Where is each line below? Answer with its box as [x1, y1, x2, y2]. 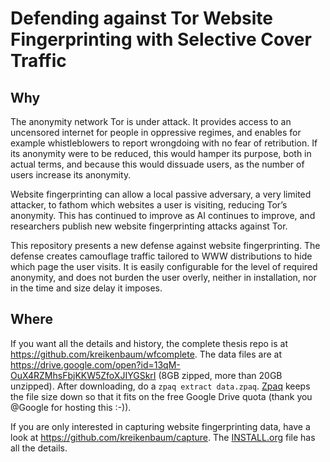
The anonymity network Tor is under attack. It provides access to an [10, 116, 292, 127]
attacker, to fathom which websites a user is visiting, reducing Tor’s [10, 199, 288, 211]
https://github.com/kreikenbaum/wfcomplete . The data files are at [10, 348, 282, 360]
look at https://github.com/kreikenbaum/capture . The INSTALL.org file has [10, 431, 316, 443]
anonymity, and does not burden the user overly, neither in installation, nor [10, 272, 317, 283]
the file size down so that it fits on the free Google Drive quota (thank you [10, 390, 313, 402]
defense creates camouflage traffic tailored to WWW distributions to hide [10, 250, 313, 262]
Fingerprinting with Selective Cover [10, 28, 312, 51]
